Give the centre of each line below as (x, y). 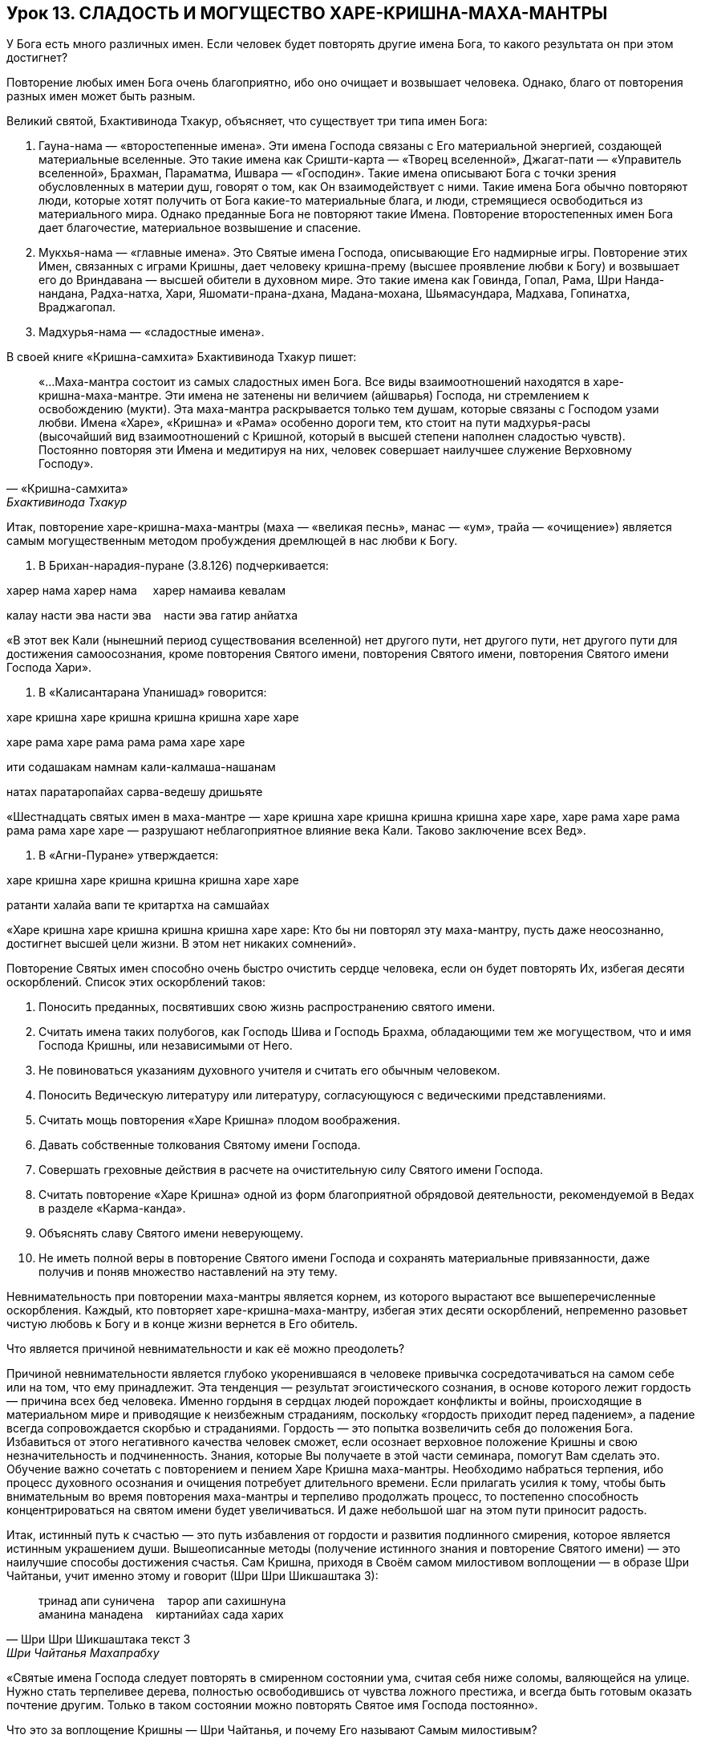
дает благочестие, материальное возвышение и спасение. (200, 228)
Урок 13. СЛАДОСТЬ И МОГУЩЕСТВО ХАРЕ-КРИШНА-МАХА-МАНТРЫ (307, 13)
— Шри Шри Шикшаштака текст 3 (99, 1639)
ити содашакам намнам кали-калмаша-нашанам (141, 767)
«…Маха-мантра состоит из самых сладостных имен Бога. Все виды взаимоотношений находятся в (314, 382)
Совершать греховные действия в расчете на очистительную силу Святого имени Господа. (291, 1170)
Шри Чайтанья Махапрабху (83, 1653)
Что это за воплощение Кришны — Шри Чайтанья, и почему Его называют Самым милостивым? (272, 1730)
